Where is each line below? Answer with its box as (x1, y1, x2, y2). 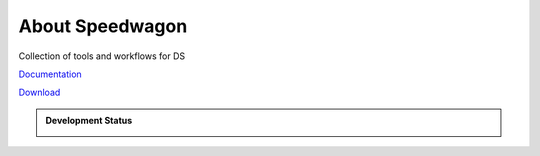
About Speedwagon (18, 15, 188, 37)
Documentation (18, 68, 82, 80)
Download (18, 86, 61, 99)
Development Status (45, 114, 133, 126)
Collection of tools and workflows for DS (18, 50, 185, 62)
